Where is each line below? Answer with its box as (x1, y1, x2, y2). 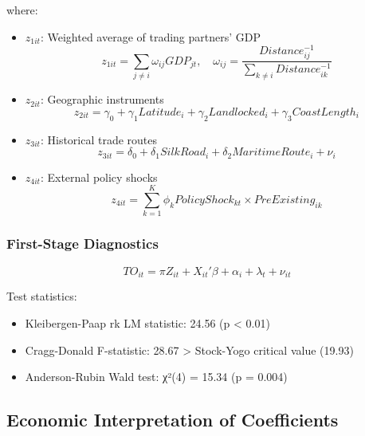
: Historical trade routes (40, 131, 158, 147)
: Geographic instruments (40, 91, 164, 108)
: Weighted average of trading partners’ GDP (40, 28, 261, 45)
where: (6, 2, 38, 18)
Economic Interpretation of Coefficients (6, 407, 339, 432)
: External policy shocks (40, 168, 158, 185)
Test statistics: (6, 288, 77, 304)
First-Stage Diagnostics (6, 234, 159, 253)
